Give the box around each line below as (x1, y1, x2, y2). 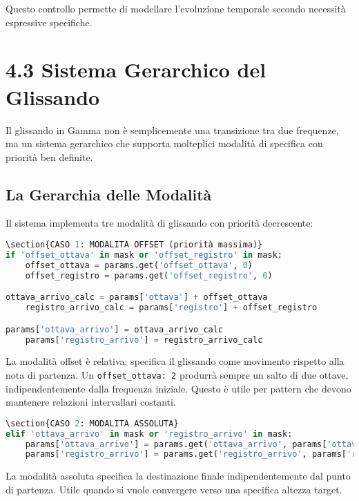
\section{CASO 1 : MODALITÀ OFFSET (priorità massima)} (6, 240, 263, 250)
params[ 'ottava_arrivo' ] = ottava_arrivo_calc (6, 324, 224, 334)
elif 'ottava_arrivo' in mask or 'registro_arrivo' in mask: (6, 428, 293, 439)
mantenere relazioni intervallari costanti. (6, 395, 176, 409)
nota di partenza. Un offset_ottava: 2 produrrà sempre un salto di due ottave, (6, 367, 349, 381)
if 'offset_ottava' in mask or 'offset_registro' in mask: (6, 249, 282, 260)
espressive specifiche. (6, 15, 93, 29)
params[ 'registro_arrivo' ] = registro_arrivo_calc (25, 334, 263, 345)
